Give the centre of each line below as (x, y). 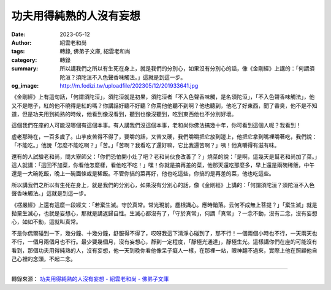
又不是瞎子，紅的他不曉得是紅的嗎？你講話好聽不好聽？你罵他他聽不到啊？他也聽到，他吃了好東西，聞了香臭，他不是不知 (164, 105)
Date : (18, 34)
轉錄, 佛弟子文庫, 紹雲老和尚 (95, 52)
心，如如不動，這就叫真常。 (46, 222)
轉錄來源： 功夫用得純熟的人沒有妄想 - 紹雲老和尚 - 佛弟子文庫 (90, 279)
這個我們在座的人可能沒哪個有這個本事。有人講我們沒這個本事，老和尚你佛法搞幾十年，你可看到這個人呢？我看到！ (156, 125)
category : (24, 60)
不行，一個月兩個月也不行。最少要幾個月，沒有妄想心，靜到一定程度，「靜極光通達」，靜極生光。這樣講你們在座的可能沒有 (164, 242)
